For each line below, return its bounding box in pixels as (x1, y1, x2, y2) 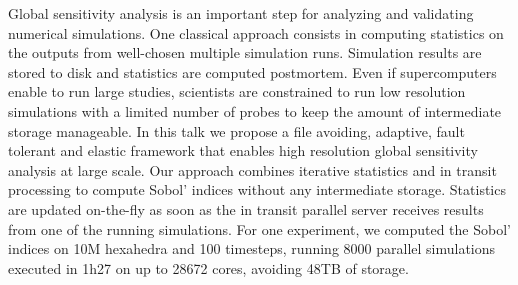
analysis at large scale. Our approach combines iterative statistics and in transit (8, 159, 497, 180)
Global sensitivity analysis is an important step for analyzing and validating (8, 3, 474, 23)
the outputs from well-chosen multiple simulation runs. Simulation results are (8, 42, 482, 63)
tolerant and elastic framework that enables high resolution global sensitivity (8, 140, 478, 161)
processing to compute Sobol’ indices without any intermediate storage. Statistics (8, 179, 506, 200)
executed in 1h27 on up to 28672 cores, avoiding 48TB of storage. (8, 257, 409, 278)
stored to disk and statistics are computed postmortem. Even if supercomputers (8, 61, 497, 82)
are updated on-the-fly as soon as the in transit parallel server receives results (8, 198, 484, 219)
